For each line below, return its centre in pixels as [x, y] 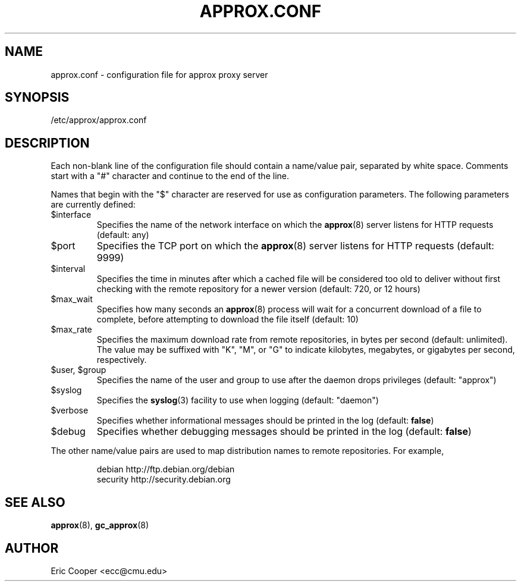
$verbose [70, 410]
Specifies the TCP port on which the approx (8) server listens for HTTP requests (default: [295, 246]
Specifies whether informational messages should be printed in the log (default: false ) [265, 421]
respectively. [122, 360]
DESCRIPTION [47, 143]
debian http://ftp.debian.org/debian [166, 469]
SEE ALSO [35, 502]
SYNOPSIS [37, 98]
